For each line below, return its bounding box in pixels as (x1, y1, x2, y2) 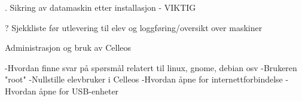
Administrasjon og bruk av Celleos (5, 41, 132, 54)
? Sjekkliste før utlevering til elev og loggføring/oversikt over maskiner (5, 21, 263, 33)
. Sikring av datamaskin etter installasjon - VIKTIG (5, 1, 196, 13)
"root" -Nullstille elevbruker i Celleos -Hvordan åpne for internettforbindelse (5, 73, 283, 85)
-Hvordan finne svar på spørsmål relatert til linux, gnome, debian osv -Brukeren (5, 61, 297, 74)
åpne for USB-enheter (39, 84, 119, 97)
